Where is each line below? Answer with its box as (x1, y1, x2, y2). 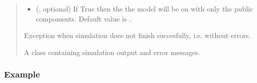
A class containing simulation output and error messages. (24, 46, 200, 57)
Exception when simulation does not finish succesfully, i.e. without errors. (24, 30, 251, 40)
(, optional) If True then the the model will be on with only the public (36, 3, 253, 13)
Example (4, 68, 40, 80)
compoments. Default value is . (36, 13, 131, 23)
